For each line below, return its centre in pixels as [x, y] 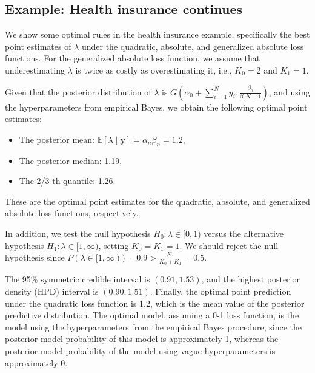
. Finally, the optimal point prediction [220, 291]
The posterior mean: [57, 139]
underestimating [35, 70]
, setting [114, 245]
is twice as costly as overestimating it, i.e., [154, 70]
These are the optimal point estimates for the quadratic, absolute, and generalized [157, 201]
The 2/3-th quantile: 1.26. [67, 181]
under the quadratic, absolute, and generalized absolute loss [193, 46]
